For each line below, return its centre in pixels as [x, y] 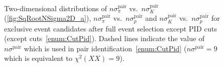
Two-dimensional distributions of [56, 8]
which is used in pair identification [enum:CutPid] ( [105, 48]
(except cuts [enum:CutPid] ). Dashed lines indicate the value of [104, 38]
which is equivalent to [38, 58]
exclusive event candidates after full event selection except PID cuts [111, 28]
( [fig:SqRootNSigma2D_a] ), [48, 18]
